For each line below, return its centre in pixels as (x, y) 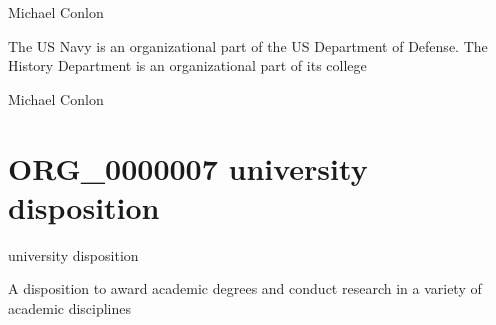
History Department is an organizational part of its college (187, 65)
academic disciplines (70, 307)
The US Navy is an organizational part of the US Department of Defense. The (248, 45)
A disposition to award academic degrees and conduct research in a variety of (245, 288)
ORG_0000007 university (188, 167)
